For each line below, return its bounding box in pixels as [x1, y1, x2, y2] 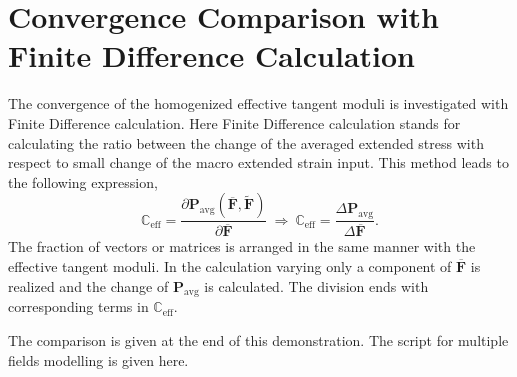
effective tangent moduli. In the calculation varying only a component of [8, 255, 452, 276]
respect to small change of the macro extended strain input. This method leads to [8, 152, 509, 173]
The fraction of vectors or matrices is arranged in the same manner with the [8, 236, 476, 257]
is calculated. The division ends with [204, 275, 429, 296]
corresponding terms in [8, 296, 149, 317]
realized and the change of [8, 275, 169, 296]
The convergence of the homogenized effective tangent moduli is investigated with [8, 93, 509, 114]
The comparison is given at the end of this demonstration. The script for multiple [8, 329, 509, 350]
